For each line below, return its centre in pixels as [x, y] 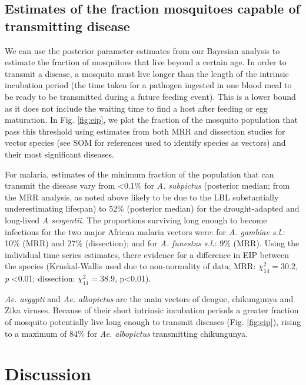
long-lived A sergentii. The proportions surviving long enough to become [136, 220]
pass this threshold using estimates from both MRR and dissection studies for [145, 131]
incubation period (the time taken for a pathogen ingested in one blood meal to [148, 85]
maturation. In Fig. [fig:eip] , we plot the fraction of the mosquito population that [151, 120]
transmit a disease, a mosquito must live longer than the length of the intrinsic [147, 73]
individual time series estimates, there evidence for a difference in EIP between [147, 254]
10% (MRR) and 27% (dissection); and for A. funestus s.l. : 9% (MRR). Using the [152, 243]
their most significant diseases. [59, 154]
